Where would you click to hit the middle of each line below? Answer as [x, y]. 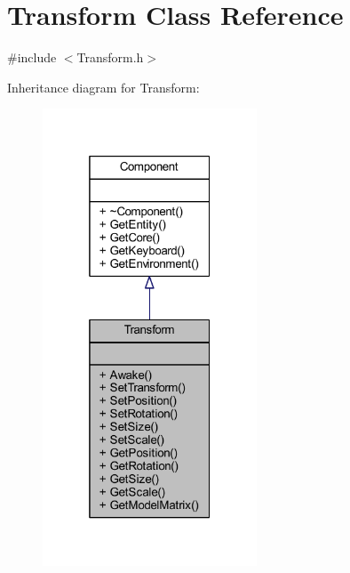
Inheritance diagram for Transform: [103, 87]
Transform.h [110, 57]
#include [32, 57]
